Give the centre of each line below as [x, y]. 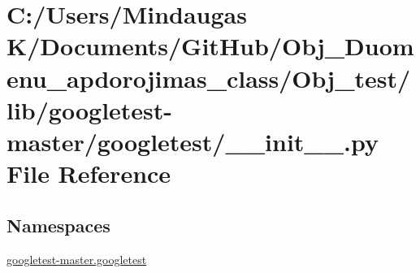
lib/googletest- [90, 109]
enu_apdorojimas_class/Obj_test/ [209, 78]
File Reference [89, 173]
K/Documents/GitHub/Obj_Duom [210, 46]
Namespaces [58, 225]
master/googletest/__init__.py [193, 141]
